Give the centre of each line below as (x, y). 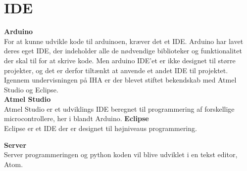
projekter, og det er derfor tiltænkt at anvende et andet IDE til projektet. (116, 70)
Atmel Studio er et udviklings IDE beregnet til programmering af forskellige (119, 108)
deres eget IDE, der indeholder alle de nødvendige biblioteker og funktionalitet (123, 51)
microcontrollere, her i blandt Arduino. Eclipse (76, 118)
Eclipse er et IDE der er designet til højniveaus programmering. (100, 128)
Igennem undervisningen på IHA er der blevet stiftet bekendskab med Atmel (120, 80)
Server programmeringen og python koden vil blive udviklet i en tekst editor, (121, 154)
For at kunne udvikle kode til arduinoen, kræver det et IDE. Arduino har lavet (124, 41)
